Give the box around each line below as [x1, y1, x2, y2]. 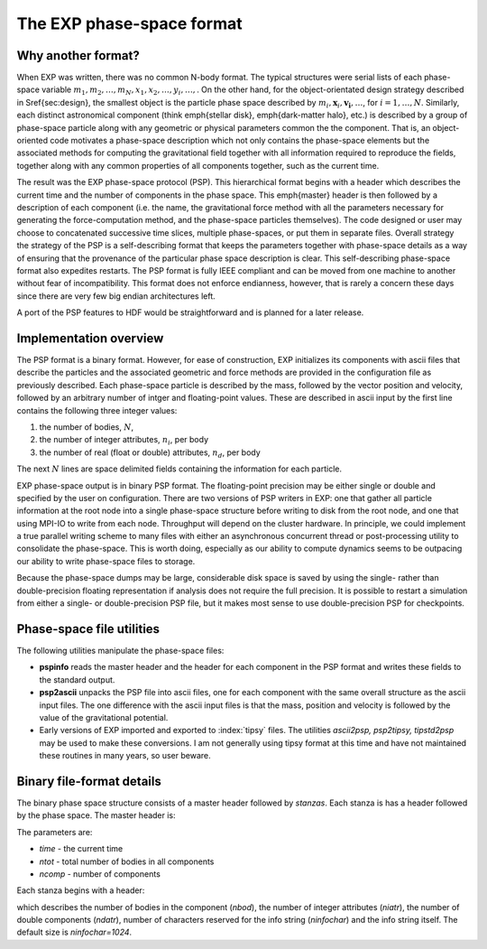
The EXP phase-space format [16, 14, 243, 33]
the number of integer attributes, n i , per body [39, 434, 209, 447]
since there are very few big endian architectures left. [16, 290, 216, 302]
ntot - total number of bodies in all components [39, 856, 215, 867]
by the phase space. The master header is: [16, 810, 176, 821]
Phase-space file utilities [16, 621, 161, 637]
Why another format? [16, 48, 140, 63]
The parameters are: [16, 826, 93, 837]
